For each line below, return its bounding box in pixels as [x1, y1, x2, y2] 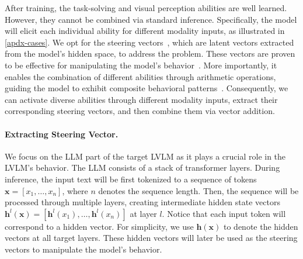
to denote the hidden [224, 220, 298, 232]
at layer [130, 207, 157, 219]
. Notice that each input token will [162, 207, 286, 219]
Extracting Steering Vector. [5, 127, 119, 140]
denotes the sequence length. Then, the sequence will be [98, 184, 299, 196]
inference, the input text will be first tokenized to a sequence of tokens [5, 172, 257, 185]
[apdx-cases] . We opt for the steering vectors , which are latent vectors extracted [5, 36, 294, 48]
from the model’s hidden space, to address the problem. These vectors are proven [5, 47, 295, 60]
